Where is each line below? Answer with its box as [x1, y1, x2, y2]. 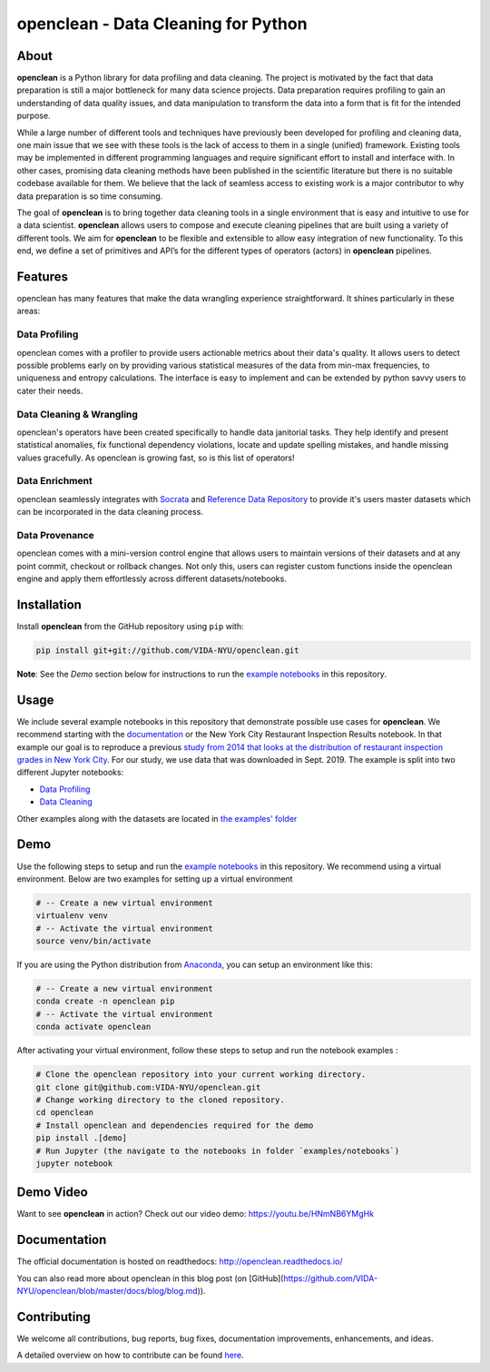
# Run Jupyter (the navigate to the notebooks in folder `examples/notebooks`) [35, 1145, 400, 1156]
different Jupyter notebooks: [16, 767, 124, 778]
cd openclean [35, 1108, 94, 1118]
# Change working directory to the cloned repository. [35, 1094, 285, 1105]
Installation [16, 597, 82, 612]
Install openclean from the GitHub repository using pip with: [16, 621, 244, 632]
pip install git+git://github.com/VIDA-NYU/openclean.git [35, 646, 299, 656]
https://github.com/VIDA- [282, 1272, 378, 1284]
